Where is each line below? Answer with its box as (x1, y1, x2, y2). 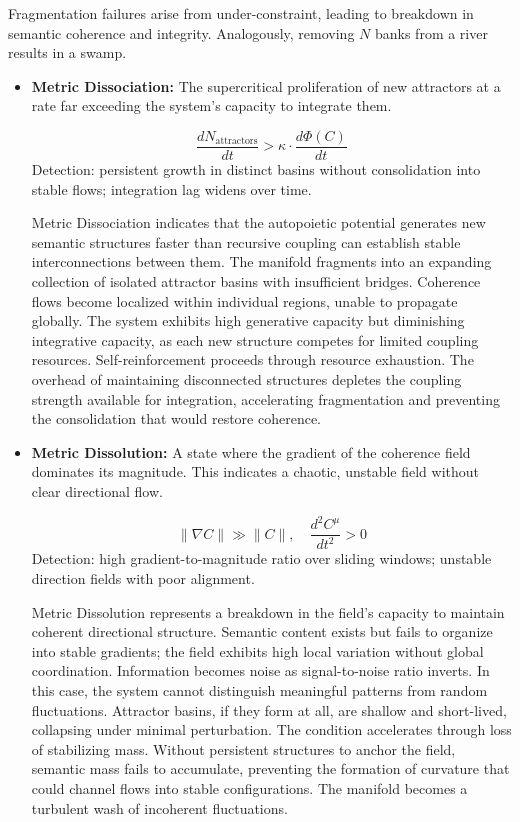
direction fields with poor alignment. (31, 568, 255, 589)
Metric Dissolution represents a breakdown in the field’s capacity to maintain (31, 601, 505, 622)
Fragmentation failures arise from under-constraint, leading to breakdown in (8, 3, 474, 23)
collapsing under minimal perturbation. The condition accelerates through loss (31, 719, 512, 740)
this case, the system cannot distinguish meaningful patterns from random (31, 680, 488, 700)
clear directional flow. (31, 480, 163, 501)
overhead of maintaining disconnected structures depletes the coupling (31, 368, 462, 389)
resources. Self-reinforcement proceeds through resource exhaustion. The (31, 349, 474, 370)
